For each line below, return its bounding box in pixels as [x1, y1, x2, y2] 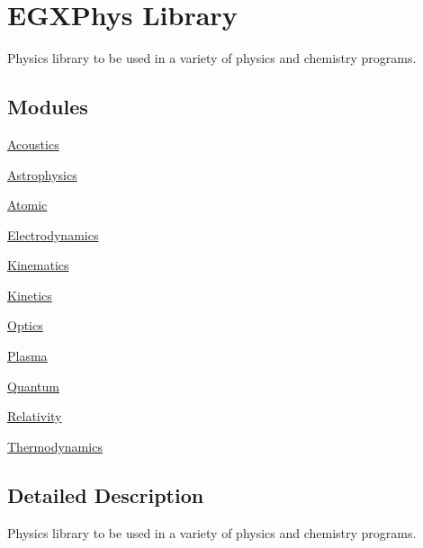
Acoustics [7, 134, 59, 153]
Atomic [7, 195, 48, 214]
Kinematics [7, 256, 69, 274]
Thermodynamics [7, 436, 103, 455]
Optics [7, 316, 43, 335]
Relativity [7, 407, 62, 426]
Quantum [7, 376, 59, 395]
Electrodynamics [7, 225, 99, 244]
